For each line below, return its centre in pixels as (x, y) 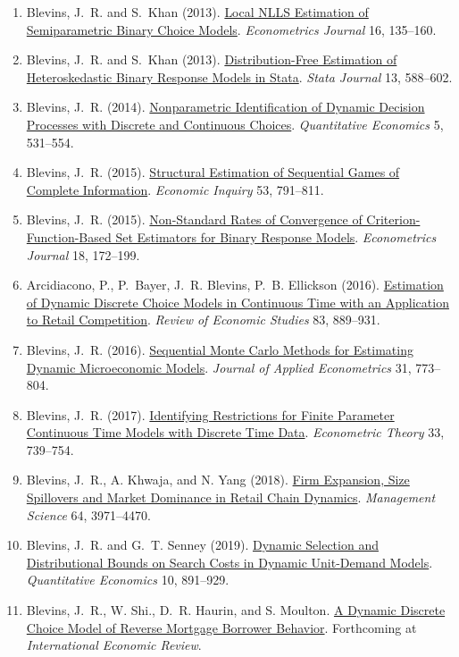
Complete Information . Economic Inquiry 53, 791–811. (175, 189)
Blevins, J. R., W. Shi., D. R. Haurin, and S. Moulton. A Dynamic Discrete (236, 610)
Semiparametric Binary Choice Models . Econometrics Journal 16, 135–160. (231, 29)
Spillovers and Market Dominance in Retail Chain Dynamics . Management (231, 497)
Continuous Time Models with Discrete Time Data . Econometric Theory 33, (235, 432)
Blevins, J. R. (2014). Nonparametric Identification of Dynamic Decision (225, 107)
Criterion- (393, 219)
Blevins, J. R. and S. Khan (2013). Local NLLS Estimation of (197, 12)
